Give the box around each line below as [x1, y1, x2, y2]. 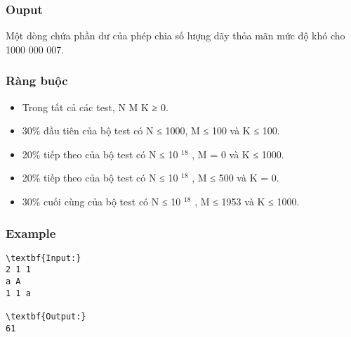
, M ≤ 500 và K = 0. [192, 170, 279, 185]
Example [6, 224, 56, 241]
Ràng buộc [6, 72, 68, 89]
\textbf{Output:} [6, 312, 86, 322]
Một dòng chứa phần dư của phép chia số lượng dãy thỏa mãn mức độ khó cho [6, 28, 345, 43]
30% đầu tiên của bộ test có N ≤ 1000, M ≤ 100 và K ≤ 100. [22, 123, 280, 138]
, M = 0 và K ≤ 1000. [192, 146, 284, 161]
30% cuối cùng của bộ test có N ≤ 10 [22, 194, 181, 208]
